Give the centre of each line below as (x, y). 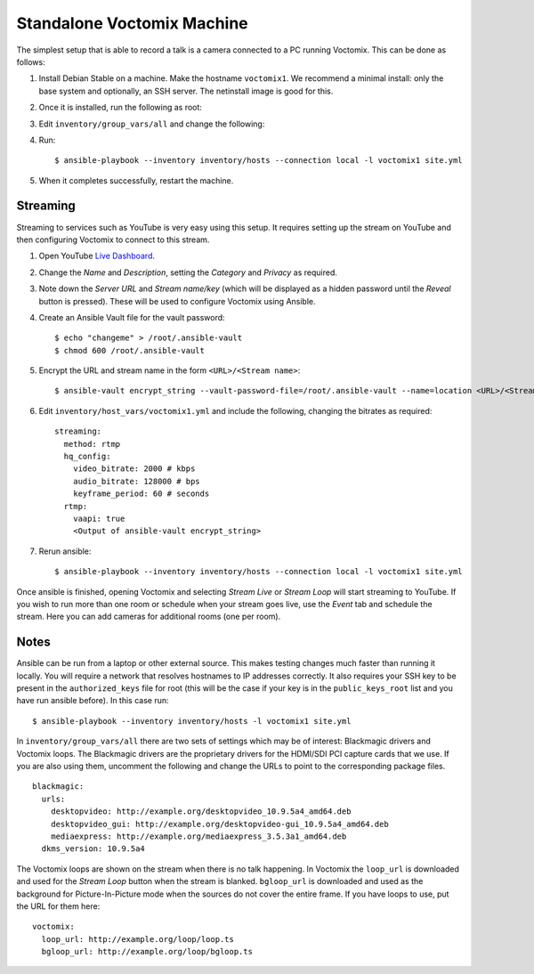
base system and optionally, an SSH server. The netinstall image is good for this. (186, 91)
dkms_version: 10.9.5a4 (93, 849)
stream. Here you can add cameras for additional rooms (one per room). (149, 617)
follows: (31, 61)
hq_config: (87, 457)
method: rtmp (92, 444)
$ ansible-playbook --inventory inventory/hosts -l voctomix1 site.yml (192, 721)
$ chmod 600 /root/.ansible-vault (129, 350)
